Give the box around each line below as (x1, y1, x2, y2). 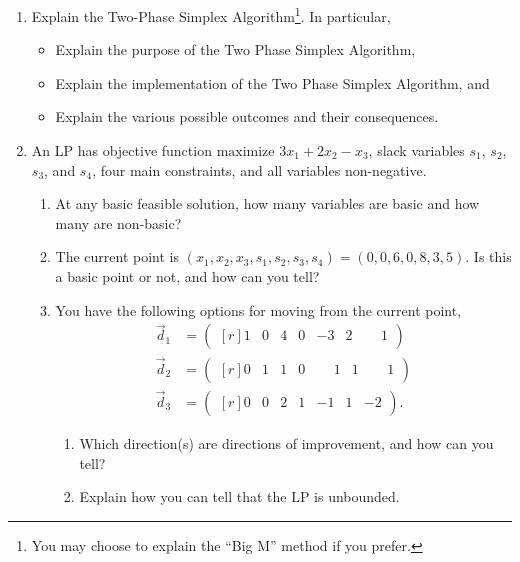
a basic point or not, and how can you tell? (55, 266, 320, 286)
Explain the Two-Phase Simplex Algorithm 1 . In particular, (31, 3, 391, 26)
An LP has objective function (31, 140, 212, 161)
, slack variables (368, 140, 465, 161)
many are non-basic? (55, 212, 182, 233)
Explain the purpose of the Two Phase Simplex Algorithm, (55, 39, 416, 60)
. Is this (465, 246, 512, 267)
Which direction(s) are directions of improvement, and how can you (79, 432, 494, 453)
